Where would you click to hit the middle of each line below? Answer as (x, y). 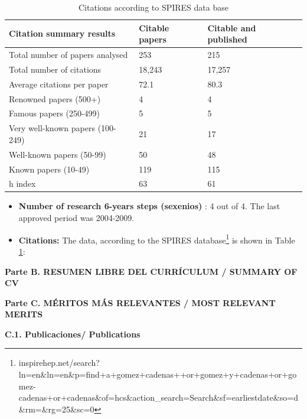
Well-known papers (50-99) (58, 154)
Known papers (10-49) (49, 169)
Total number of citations (55, 69)
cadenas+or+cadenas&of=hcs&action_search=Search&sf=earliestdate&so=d (159, 397)
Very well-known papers (52, 128)
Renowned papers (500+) (55, 98)
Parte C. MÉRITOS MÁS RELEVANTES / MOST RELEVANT (140, 302)
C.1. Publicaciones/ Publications (73, 334)
